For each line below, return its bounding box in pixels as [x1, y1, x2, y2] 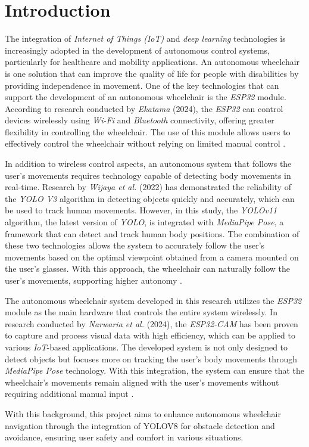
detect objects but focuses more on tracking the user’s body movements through [5, 352, 297, 365]
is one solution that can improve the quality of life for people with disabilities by [5, 67, 299, 79]
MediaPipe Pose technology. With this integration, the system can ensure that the [5, 364, 304, 377]
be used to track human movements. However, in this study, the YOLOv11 [5, 204, 277, 216]
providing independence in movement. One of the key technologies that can [5, 79, 279, 91]
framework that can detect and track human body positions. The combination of [5, 227, 299, 240]
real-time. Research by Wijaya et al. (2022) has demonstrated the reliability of [5, 181, 291, 193]
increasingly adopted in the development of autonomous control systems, [5, 44, 270, 56]
